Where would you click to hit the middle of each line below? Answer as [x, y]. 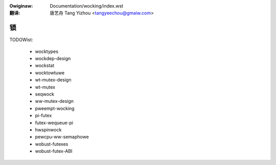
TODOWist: [21, 40]
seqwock [45, 94]
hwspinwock [48, 129]
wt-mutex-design [53, 80]
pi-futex [43, 116]
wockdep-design [53, 59]
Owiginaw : [21, 6]
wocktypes [47, 51]
